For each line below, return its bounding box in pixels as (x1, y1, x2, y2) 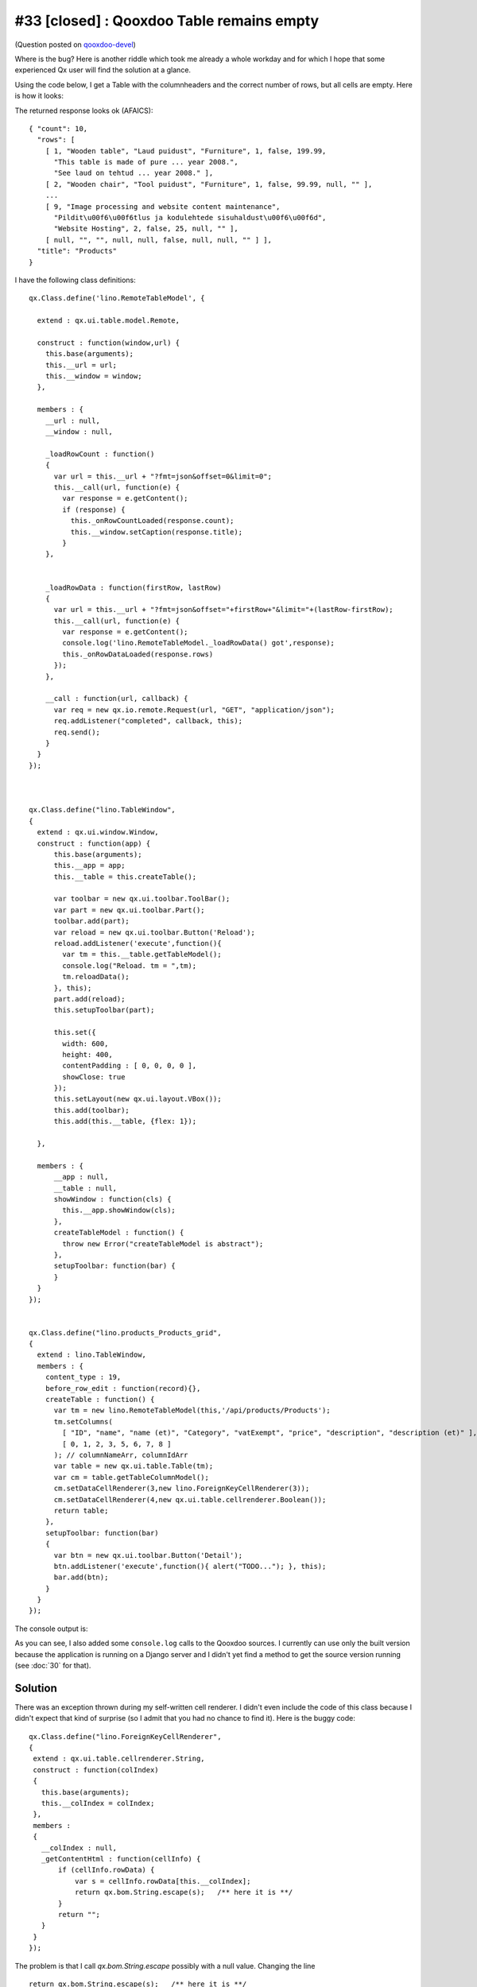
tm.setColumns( (53, 1417, 113, 1426)
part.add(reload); (53, 994, 126, 1003)
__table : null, (53, 1183, 118, 1192)
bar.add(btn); (53, 1573, 109, 1582)
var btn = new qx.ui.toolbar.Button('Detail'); (53, 1551, 242, 1559)
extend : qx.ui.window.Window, (37, 827, 159, 837)
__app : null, (53, 1172, 109, 1182)
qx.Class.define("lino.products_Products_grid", (29, 1328, 222, 1337)
